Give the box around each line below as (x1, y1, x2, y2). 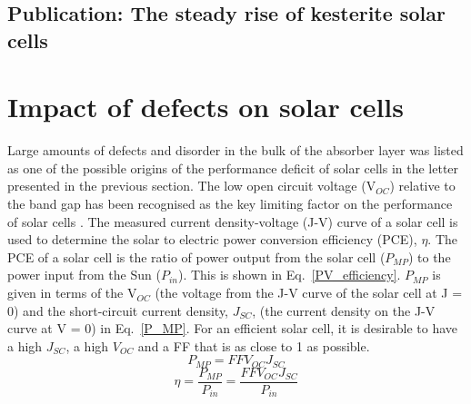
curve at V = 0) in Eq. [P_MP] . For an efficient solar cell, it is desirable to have (7, 319, 458, 338)
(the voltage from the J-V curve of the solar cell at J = (155, 283, 463, 302)
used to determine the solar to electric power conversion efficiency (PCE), (7, 230, 417, 249)
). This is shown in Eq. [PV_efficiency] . (177, 265, 401, 284)
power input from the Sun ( (7, 265, 161, 284)
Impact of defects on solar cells (7, 88, 405, 125)
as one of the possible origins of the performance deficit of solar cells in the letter (7, 158, 459, 177)
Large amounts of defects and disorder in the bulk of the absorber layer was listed (7, 141, 464, 160)
